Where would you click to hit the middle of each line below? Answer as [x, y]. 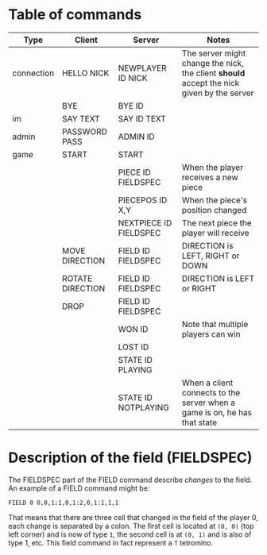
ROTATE [77, 278]
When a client [207, 383]
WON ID [133, 329]
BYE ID [131, 106]
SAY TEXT [81, 118]
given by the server [218, 93]
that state [199, 422]
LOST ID [133, 347]
